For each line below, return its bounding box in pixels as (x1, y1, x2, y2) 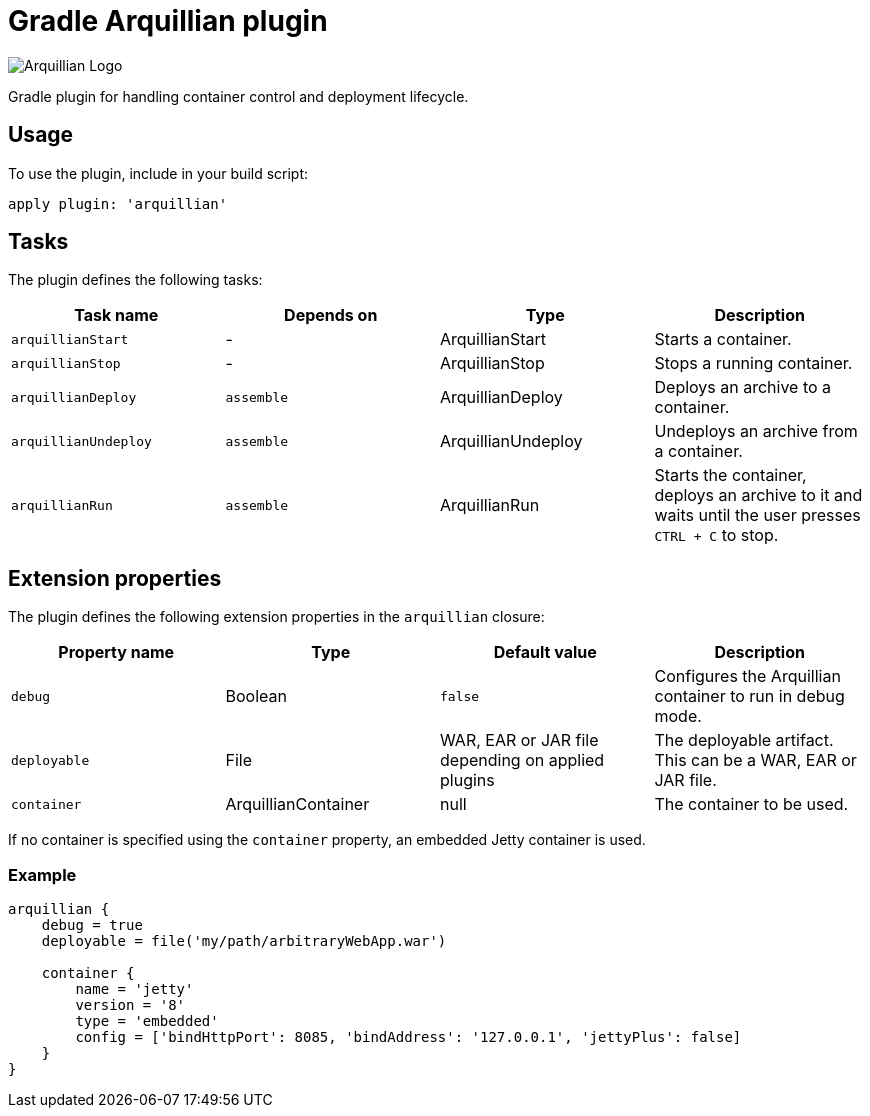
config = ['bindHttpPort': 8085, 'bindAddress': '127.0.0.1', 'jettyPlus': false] (75, 1029, 742, 1046)
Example (8, 864, 77, 885)
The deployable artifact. (654, 730, 834, 751)
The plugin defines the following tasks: (8, 271, 263, 289)
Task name (74, 305, 159, 326)
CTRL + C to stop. (654, 525, 779, 546)
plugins (440, 770, 495, 791)
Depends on (284, 305, 378, 326)
